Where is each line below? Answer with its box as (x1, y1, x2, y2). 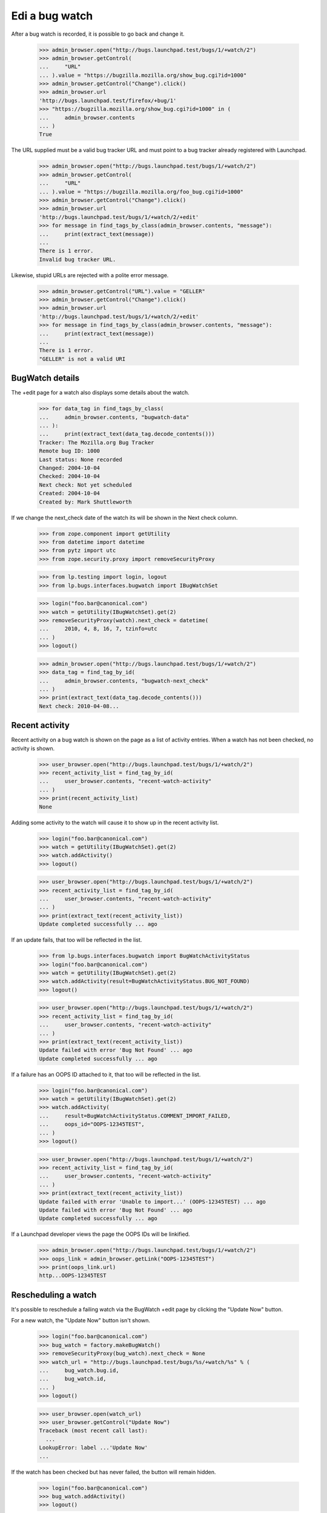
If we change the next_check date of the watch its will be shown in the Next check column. (11, 514, 238, 521)
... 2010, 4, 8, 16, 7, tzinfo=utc (39, 625, 157, 632)
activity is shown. (11, 744, 55, 752)
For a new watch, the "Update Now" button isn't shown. (11, 1317, 151, 1324)
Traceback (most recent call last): (39, 1427, 148, 1434)
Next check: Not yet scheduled (39, 481, 133, 488)
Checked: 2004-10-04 (39, 473, 100, 480)
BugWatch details (11, 373, 80, 384)
